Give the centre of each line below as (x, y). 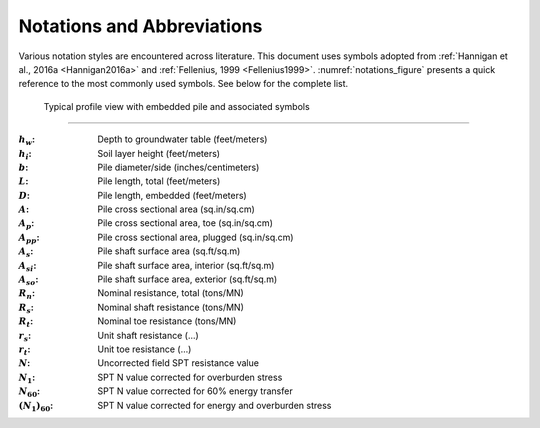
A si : (27, 266)
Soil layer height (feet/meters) (158, 153)
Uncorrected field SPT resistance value (178, 363)
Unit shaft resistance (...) (148, 335)
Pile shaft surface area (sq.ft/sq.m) (169, 251)
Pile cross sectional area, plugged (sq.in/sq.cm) (195, 237)
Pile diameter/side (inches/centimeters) (178, 167)
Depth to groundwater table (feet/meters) (182, 139)
